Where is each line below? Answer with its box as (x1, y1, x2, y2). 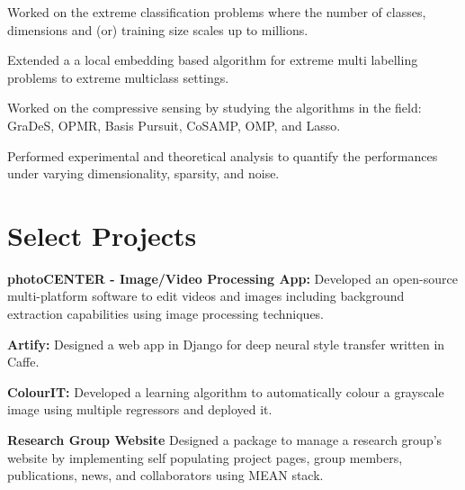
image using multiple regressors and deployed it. (7, 400, 273, 419)
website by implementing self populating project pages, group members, (7, 448, 403, 467)
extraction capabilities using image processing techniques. (7, 304, 325, 323)
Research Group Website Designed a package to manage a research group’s (7, 431, 443, 449)
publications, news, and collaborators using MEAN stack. (7, 466, 324, 485)
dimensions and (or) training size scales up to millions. (7, 20, 309, 39)
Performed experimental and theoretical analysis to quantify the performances (7, 146, 438, 165)
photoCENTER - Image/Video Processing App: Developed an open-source (7, 268, 458, 287)
